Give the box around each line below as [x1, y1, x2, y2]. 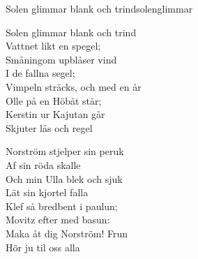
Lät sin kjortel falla [6, 185, 89, 200]
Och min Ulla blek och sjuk [6, 171, 123, 186]
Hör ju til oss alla [6, 239, 80, 254]
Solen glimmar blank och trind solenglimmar [6, 1, 193, 15]
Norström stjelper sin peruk [6, 144, 124, 158]
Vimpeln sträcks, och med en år [6, 79, 142, 94]
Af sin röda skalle [6, 157, 81, 172]
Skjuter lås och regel [6, 120, 93, 135]
